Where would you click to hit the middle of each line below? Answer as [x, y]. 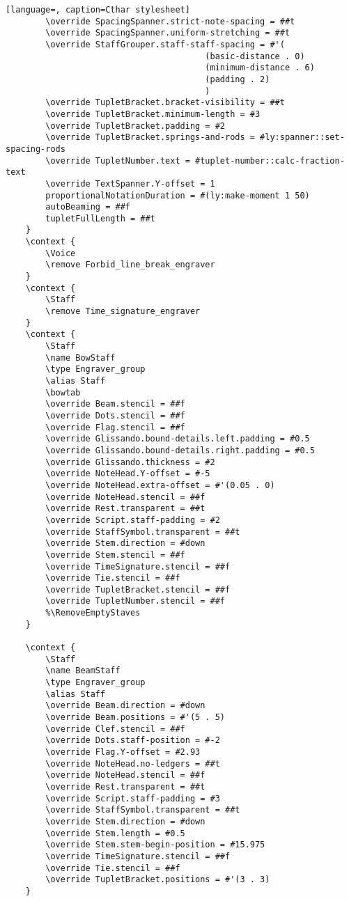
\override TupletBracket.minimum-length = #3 [153, 114]
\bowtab [63, 392]
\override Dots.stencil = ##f [115, 415]
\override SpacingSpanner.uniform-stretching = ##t [168, 33]
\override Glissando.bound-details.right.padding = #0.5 [180, 450]
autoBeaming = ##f [88, 207]
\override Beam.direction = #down [125, 706]
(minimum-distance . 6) [260, 68]
